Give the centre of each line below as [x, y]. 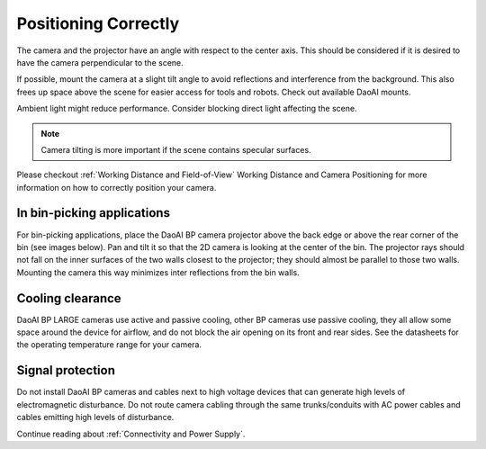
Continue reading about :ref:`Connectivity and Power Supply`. [131, 434]
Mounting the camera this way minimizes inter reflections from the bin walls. [158, 272]
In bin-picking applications [94, 213]
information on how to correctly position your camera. [117, 187]
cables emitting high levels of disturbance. [95, 418]
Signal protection [66, 370]
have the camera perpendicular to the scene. [100, 62]
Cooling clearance [69, 298]
